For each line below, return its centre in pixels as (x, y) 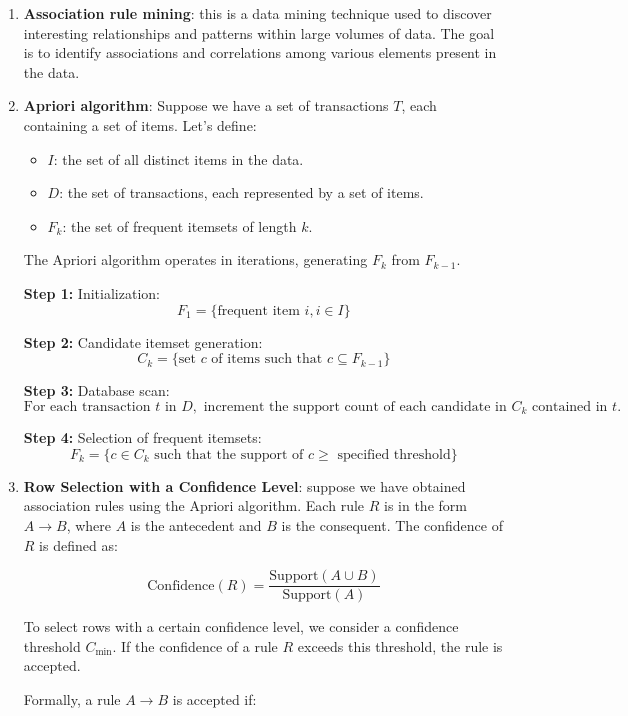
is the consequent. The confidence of (392, 524)
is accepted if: (214, 698)
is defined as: (78, 544)
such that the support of (229, 454)
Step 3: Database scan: (96, 390)
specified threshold (394, 454)
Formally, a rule (72, 698)
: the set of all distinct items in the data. (178, 158)
